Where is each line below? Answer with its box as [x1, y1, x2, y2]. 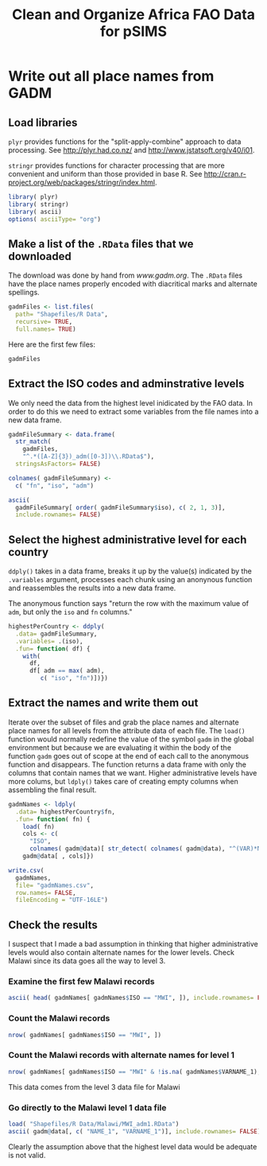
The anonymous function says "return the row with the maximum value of [8, 599, 250, 608]
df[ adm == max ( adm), [29, 667, 105, 675]
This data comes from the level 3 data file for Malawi [8, 1082, 180, 1091]
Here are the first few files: [8, 340, 96, 349]
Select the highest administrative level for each [8, 533, 247, 546]
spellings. [8, 288, 40, 297]
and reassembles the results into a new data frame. [8, 583, 176, 593]
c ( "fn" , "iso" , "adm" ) [15, 481, 94, 490]
